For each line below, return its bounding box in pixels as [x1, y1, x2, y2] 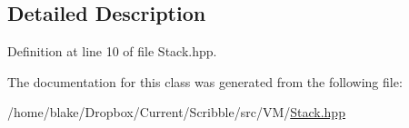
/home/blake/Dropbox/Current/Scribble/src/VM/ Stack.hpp [7, 103, 345, 122]
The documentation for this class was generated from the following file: [7, 72, 403, 91]
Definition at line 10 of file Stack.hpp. [7, 42, 217, 61]
